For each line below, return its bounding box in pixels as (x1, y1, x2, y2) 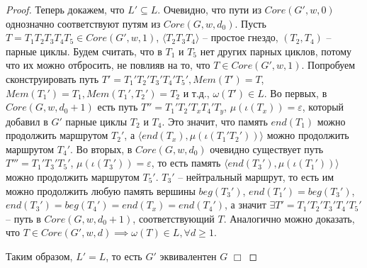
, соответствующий (132, 211, 215, 225)
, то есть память (151, 155, 221, 170)
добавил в (6, 113, 48, 128)
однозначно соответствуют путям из (6, 16, 161, 30)
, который (302, 99, 344, 114)
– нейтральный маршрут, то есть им (178, 169, 334, 184)
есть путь (97, 99, 138, 114)
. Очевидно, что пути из (157, 2, 261, 16)
